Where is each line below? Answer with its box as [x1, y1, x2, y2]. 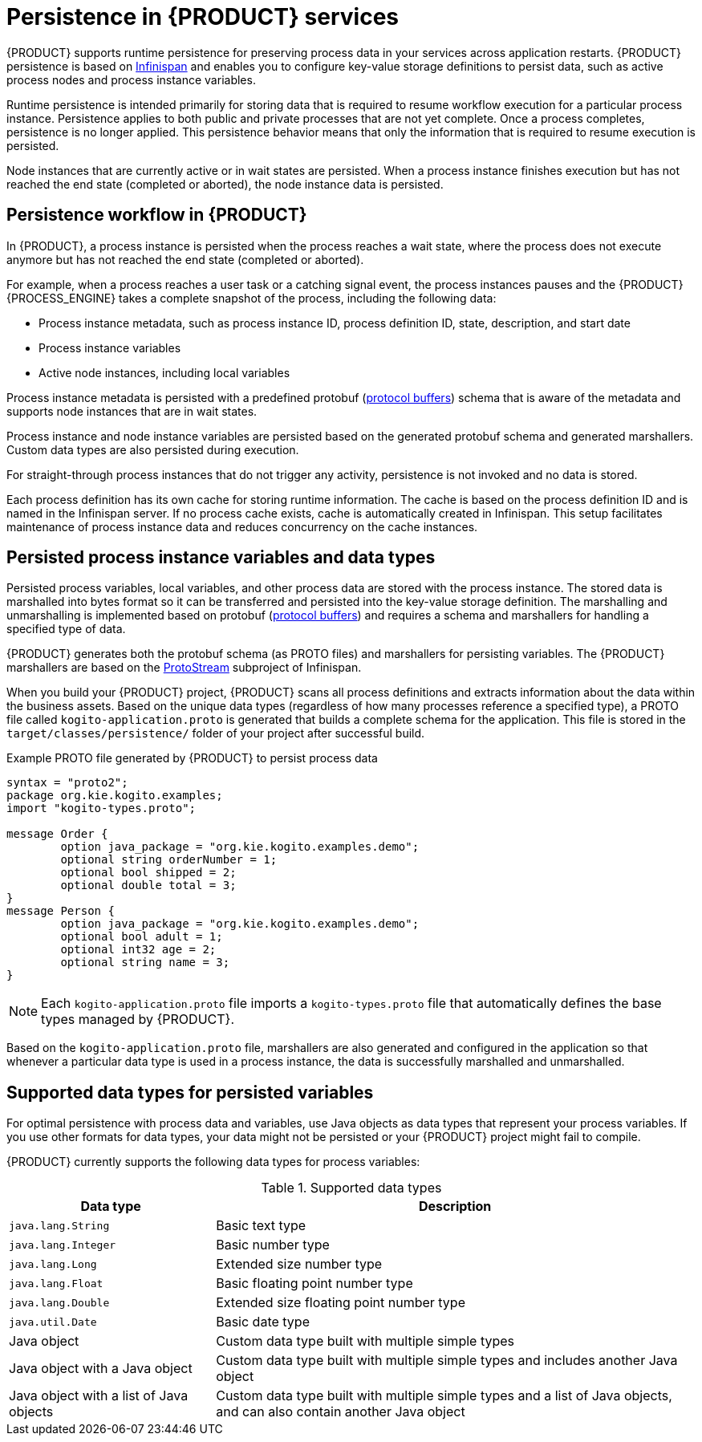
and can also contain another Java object [216, 1403, 465, 1420]
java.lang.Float [9, 1277, 103, 1290]
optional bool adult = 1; [60, 930, 223, 944]
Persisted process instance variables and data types [6, 547, 436, 568]
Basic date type [216, 1314, 310, 1330]
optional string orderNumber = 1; [60, 853, 278, 867]
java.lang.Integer [9, 1238, 116, 1251]
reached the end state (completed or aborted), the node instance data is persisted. [6, 177, 444, 191]
